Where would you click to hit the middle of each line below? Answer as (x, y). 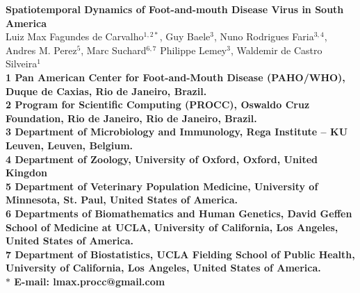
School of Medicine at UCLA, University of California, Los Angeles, (172, 227)
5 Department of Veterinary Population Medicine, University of (162, 186)
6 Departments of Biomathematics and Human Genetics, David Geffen (179, 213)
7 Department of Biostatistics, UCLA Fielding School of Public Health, (180, 254)
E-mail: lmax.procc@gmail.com (90, 281)
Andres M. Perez (41, 50)
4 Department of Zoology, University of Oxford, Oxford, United (162, 159)
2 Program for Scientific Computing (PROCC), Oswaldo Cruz (158, 104)
